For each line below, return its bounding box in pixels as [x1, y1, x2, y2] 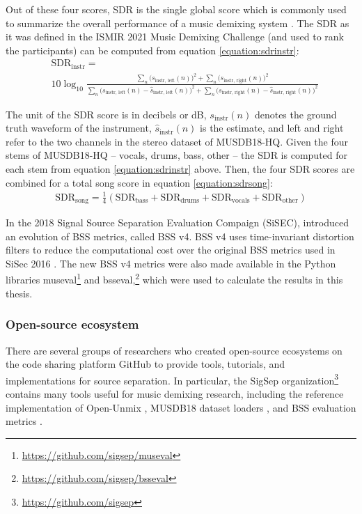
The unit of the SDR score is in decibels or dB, [6, 107, 207, 121]
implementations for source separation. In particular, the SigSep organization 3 [6, 371, 339, 387]
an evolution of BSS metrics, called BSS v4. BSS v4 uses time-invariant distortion [6, 228, 354, 243]
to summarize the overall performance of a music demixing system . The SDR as [6, 15, 349, 30]
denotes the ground [254, 107, 337, 121]
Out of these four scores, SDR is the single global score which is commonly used [6, 2, 347, 16]
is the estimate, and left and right [200, 120, 344, 135]
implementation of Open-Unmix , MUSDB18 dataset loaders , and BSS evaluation [6, 400, 356, 414]
